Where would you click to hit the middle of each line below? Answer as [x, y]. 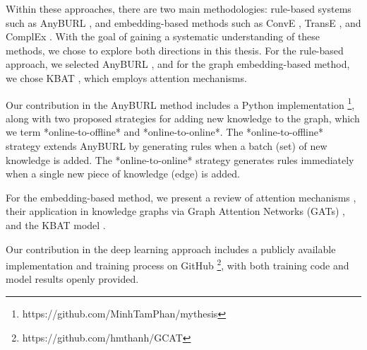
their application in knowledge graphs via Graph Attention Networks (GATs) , [175, 211]
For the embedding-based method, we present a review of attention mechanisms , [181, 197]
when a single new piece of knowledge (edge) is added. [123, 174]
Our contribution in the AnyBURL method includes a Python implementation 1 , [180, 103]
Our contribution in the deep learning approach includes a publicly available [171, 249]
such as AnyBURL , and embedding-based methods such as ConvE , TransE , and [183, 22]
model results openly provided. [72, 279]
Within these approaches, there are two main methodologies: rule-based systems [179, 8]
